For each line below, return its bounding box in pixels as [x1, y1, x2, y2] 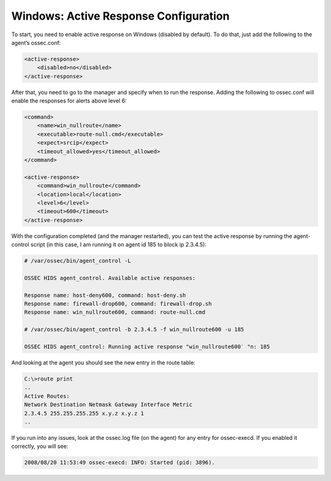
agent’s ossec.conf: [11, 39, 61, 46]
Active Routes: [24, 393, 70, 399]
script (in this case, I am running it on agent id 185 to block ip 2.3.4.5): [31, 241, 207, 248]
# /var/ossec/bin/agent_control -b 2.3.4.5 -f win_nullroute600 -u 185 [24, 326, 245, 333]
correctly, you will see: [11, 442, 69, 450]
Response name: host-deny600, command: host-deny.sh [24, 291, 186, 299]
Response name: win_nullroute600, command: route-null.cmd [24, 309, 205, 316]
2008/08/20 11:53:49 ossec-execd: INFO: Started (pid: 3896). [24, 459, 215, 466]
